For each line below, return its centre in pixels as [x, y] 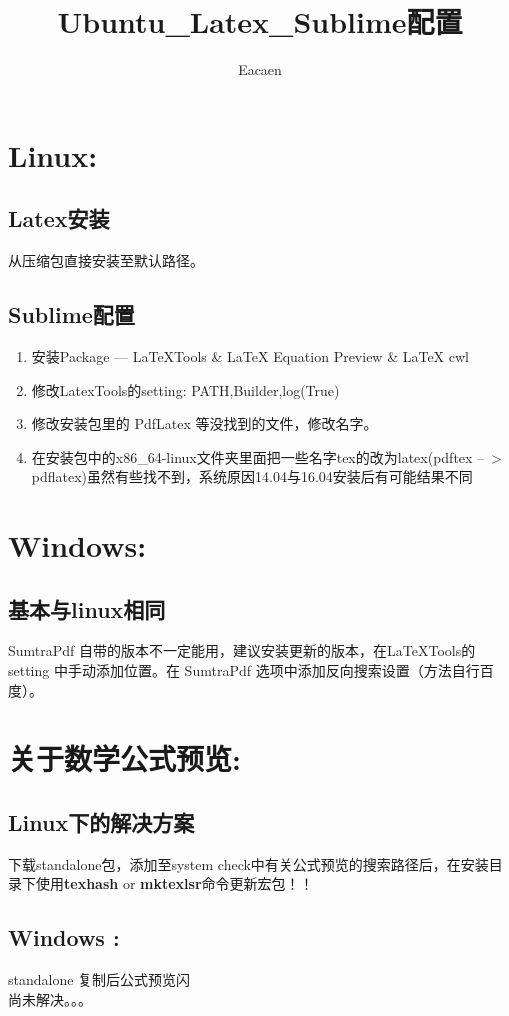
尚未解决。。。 [50, 998]
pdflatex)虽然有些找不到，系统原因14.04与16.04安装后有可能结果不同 [252, 476]
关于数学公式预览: [124, 758]
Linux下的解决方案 [101, 822]
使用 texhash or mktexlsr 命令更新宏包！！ [174, 883]
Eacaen [260, 69]
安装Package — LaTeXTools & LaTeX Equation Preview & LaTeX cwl [250, 355]
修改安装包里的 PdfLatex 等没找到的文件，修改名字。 [204, 423]
